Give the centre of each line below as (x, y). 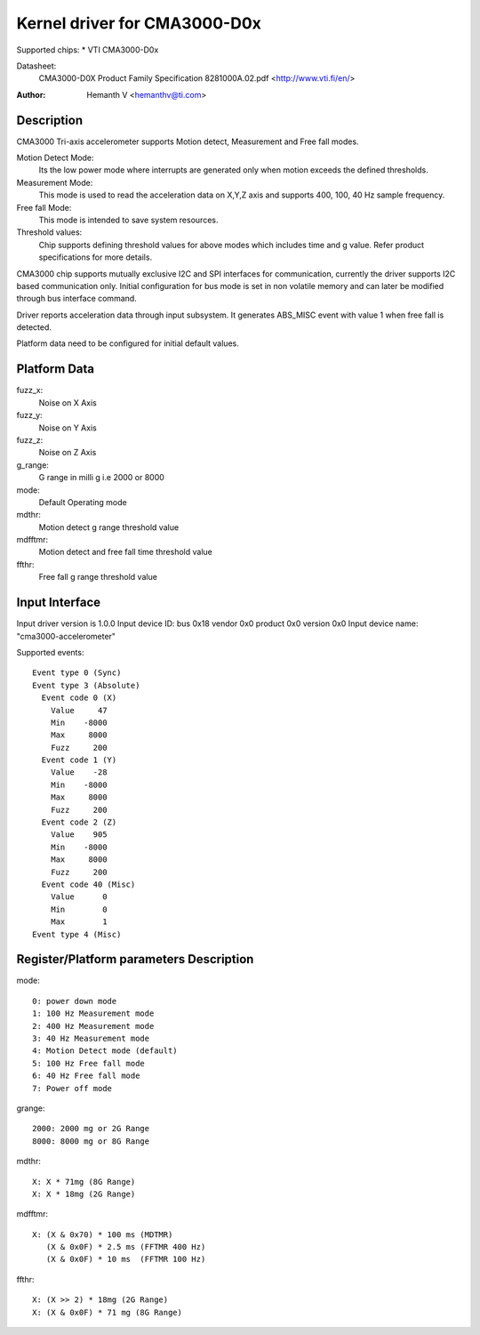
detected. (34, 327)
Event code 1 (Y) (79, 760)
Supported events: (50, 652)
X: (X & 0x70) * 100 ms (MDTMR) (103, 1234)
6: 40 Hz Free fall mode (86, 1076)
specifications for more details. (96, 257)
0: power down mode (75, 1001)
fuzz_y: (30, 415)
